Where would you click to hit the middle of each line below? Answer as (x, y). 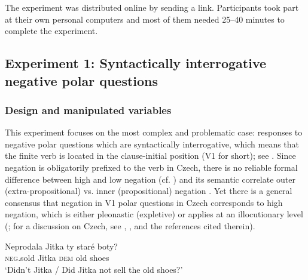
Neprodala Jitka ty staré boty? (61, 246)
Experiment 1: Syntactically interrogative (136, 63)
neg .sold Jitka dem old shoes (57, 258)
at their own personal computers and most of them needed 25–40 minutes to (145, 19)
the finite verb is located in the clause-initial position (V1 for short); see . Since (150, 156)
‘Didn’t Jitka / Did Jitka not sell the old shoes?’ (94, 269)
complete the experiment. (51, 31)
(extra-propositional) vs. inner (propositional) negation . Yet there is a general (149, 191)
